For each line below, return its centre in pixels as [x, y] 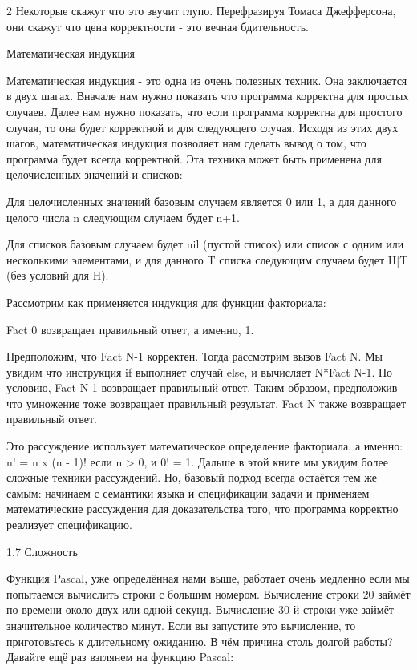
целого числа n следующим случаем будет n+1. [123, 217]
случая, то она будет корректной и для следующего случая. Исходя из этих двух [202, 127]
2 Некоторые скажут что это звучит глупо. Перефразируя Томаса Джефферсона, [201, 10]
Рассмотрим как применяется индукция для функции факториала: [166, 302]
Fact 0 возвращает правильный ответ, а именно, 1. [130, 329]
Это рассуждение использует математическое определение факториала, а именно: [205, 446]
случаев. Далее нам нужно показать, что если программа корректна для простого [204, 111]
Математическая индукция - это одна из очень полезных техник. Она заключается [207, 80]
